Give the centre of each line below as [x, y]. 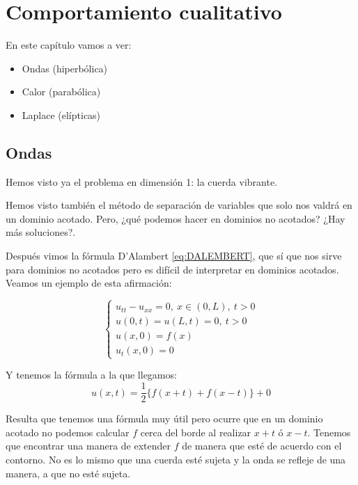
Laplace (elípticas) [61, 114]
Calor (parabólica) [61, 92]
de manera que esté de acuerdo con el [262, 446]
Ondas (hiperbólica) [65, 68]
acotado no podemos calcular [68, 432]
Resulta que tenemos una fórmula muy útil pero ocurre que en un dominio [164, 419]
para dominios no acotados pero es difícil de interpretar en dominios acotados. [172, 269]
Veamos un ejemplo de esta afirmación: [89, 283]
